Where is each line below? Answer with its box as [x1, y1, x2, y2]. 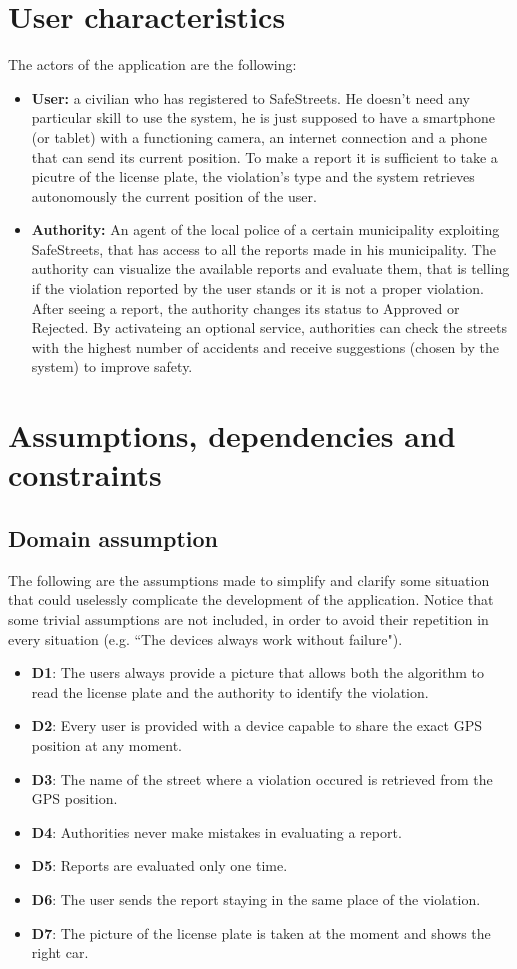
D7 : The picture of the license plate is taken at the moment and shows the [31, 922, 491, 943]
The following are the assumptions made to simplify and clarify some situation [8, 569, 490, 590]
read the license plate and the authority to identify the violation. [31, 681, 429, 702]
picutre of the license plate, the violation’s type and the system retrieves [31, 166, 475, 187]
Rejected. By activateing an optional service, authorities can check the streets [31, 317, 507, 338]
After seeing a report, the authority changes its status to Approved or [31, 297, 460, 318]
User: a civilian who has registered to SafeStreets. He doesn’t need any [31, 87, 470, 108]
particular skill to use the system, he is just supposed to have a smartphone [31, 107, 495, 128]
